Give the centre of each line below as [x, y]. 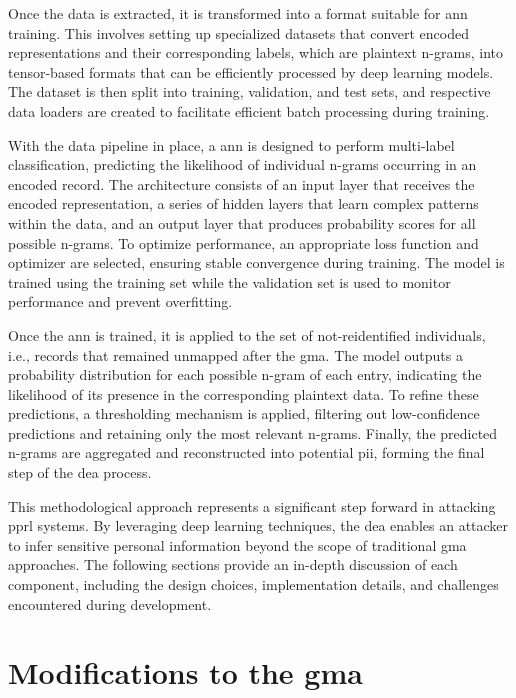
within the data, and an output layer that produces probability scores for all [242, 222]
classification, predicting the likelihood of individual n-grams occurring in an [242, 164]
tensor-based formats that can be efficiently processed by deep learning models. [251, 71]
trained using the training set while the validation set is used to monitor [229, 281]
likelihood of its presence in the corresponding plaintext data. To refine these [243, 393]
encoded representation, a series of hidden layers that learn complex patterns [243, 203]
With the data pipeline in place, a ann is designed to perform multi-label [231, 144]
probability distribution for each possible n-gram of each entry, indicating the [245, 374]
